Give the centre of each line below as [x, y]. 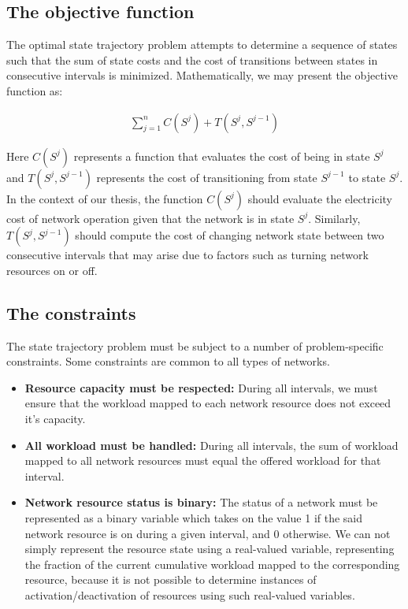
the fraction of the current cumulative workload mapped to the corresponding [212, 564]
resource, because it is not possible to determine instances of [171, 579]
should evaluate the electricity [320, 198]
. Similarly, [334, 218]
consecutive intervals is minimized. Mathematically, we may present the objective [202, 75]
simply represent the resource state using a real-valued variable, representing [210, 549]
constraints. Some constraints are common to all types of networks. [168, 361]
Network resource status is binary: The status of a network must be [201, 502]
